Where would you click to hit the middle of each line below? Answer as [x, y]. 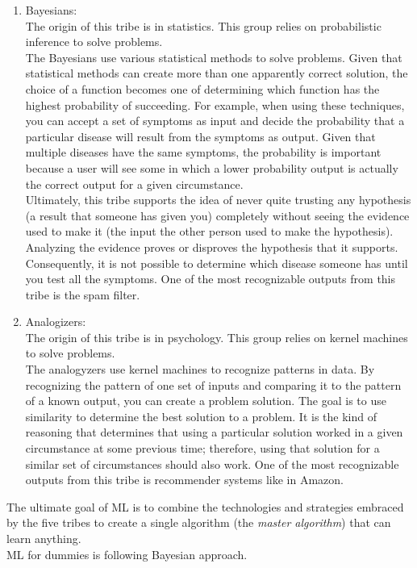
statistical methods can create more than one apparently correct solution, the [217, 73]
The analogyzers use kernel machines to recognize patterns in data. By [200, 369]
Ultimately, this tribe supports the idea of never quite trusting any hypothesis [218, 200]
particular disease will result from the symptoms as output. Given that [200, 136]
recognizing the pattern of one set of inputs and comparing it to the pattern [213, 384]
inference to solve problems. [94, 42]
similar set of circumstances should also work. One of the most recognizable [212, 464]
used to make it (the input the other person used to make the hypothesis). [209, 231]
